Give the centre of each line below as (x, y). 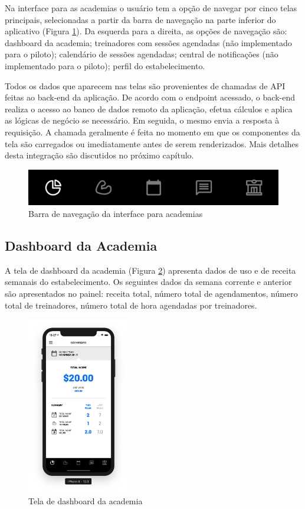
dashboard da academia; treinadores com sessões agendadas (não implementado (148, 42)
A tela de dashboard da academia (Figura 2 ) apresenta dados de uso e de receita (150, 270)
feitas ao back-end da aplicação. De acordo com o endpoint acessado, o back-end (150, 97)
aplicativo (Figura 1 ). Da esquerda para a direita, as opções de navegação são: (146, 31)
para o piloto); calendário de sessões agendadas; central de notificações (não (142, 54)
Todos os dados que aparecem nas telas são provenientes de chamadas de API (145, 85)
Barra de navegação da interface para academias (116, 214)
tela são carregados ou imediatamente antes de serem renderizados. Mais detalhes (152, 143)
